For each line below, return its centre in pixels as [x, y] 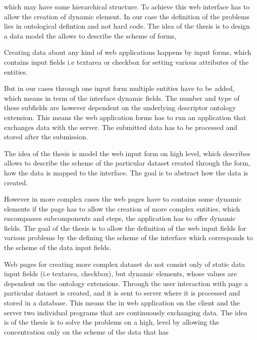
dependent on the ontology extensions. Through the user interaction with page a [126, 283]
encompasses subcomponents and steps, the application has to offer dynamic [120, 218]
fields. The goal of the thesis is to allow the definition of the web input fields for [125, 228]
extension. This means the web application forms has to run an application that [125, 117]
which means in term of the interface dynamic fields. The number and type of [122, 98]
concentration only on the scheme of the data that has [86, 331]
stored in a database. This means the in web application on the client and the [122, 303]
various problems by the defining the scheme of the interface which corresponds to [128, 237]
